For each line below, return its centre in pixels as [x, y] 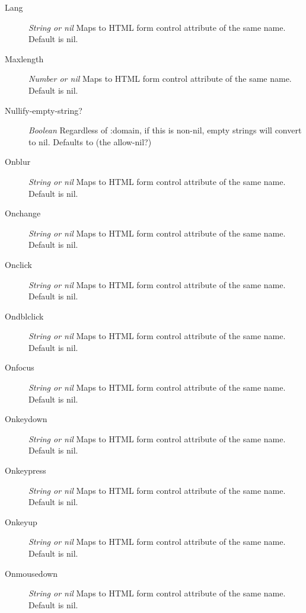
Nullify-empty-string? [44, 110]
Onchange [23, 213]
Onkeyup [21, 521]
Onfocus [20, 367]
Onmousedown [31, 573]
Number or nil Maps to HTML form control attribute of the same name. [160, 79]
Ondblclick [24, 316]
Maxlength [24, 58]
